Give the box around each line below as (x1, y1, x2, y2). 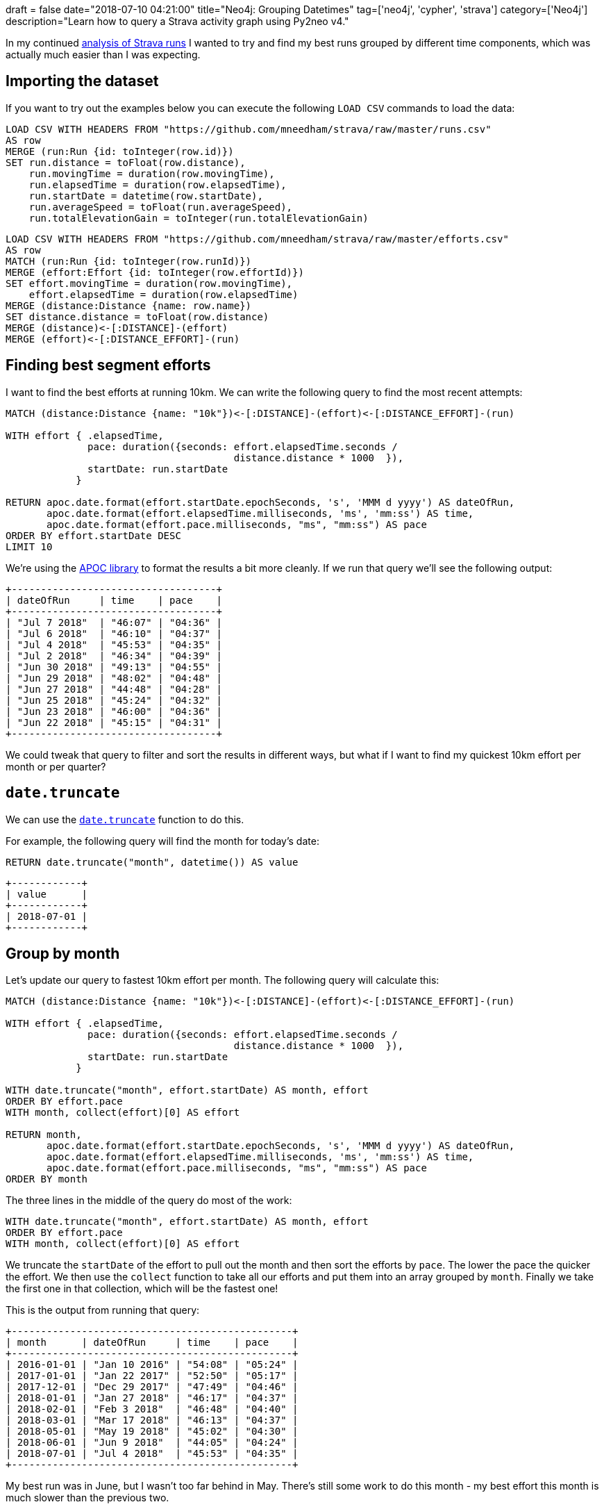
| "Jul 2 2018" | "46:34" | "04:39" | (6, 650, 222, 661)
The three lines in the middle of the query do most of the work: (6, 1194, 292, 1207)
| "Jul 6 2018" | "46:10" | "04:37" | (6, 627, 222, 639)
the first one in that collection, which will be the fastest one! (6, 1283, 278, 1295)
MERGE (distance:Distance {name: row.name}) (6, 299, 252, 311)
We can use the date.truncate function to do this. (6, 813, 244, 825)
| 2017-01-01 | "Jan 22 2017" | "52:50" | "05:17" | (6, 1370, 299, 1382)
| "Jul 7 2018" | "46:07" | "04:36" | (6, 616, 222, 628)
